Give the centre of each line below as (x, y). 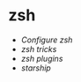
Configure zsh (47, 40)
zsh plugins (42, 58)
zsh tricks (39, 48)
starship (36, 68)
